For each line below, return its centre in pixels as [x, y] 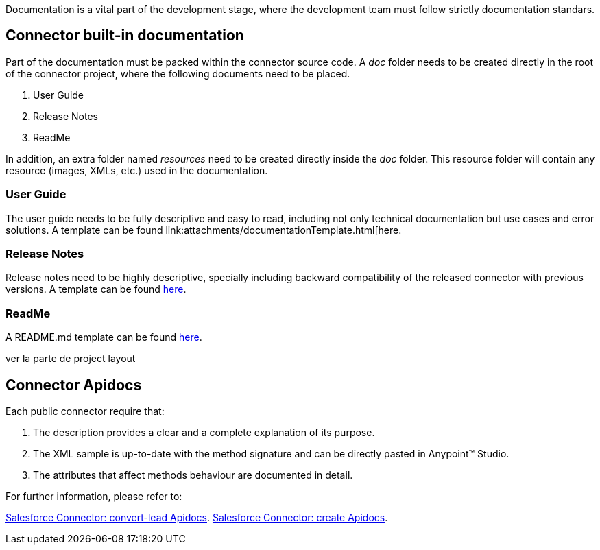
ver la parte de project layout [71, 359]
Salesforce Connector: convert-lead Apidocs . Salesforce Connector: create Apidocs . [197, 517]
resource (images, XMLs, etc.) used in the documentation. [137, 170]
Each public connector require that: [85, 411]
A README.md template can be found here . [104, 337]
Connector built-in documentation [125, 36]
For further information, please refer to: [94, 496]
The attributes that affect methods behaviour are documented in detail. [193, 475]
